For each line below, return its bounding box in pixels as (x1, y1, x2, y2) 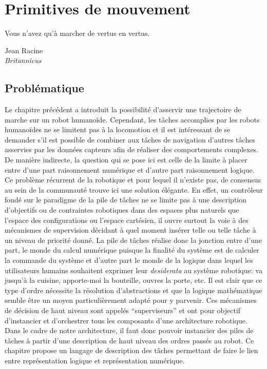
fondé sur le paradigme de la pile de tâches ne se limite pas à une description (5, 194, 247, 205)
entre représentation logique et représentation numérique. (5, 355, 185, 365)
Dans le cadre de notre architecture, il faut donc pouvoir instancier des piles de (5, 325, 254, 336)
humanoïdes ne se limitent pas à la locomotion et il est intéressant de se (5, 124, 231, 135)
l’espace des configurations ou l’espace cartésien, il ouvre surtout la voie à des (5, 214, 249, 225)
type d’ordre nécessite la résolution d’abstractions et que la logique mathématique (5, 284, 262, 295)
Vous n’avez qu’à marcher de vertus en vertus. (5, 28, 150, 38)
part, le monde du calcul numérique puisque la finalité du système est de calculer (5, 244, 259, 255)
